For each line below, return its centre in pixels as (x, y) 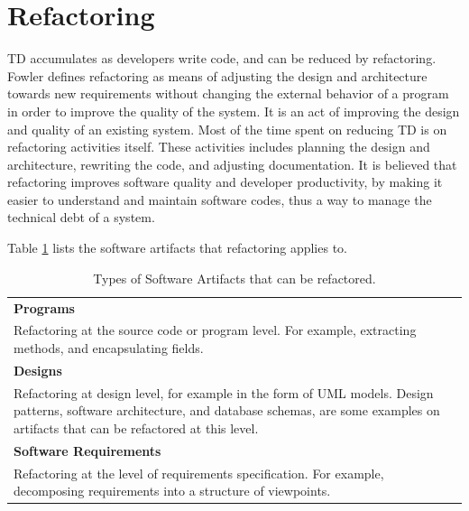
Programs (44, 307)
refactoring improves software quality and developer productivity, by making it (225, 182)
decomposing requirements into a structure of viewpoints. (172, 491)
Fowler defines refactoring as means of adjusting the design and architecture (217, 75)
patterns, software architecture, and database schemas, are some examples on (227, 410)
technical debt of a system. (81, 217)
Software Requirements (87, 450)
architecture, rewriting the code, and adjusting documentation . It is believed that (232, 164)
